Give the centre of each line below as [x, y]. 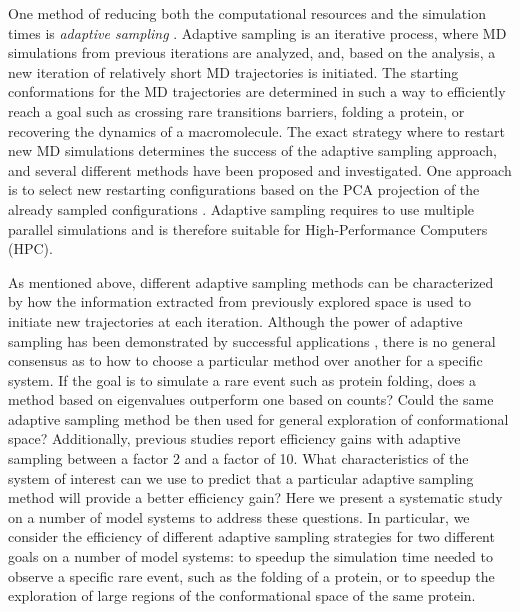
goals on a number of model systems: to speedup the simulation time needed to [251, 556]
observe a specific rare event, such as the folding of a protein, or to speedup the [251, 575]
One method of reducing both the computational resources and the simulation [247, 13]
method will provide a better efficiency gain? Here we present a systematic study [255, 497]
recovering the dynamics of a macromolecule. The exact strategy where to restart [257, 130]
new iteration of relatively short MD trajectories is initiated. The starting [233, 71]
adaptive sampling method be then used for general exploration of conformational [258, 418]
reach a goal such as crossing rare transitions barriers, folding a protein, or [236, 110]
